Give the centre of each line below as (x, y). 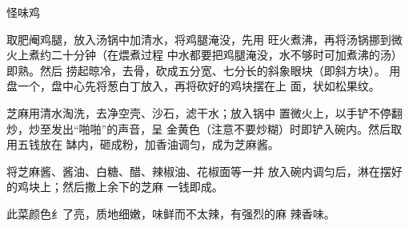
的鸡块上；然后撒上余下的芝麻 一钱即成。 (115, 187)
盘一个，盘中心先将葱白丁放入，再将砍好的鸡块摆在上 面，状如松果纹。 (193, 86)
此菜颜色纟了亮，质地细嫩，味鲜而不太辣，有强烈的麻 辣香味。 (171, 213)
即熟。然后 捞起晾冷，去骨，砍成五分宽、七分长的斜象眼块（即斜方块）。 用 (204, 70)
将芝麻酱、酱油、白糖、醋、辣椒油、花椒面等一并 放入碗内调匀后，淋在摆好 (204, 171)
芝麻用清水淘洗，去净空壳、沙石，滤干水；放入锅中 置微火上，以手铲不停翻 (204, 112)
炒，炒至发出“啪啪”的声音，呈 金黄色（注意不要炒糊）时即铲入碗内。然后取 (204, 128)
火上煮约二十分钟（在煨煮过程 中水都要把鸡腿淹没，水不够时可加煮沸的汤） (204, 55)
